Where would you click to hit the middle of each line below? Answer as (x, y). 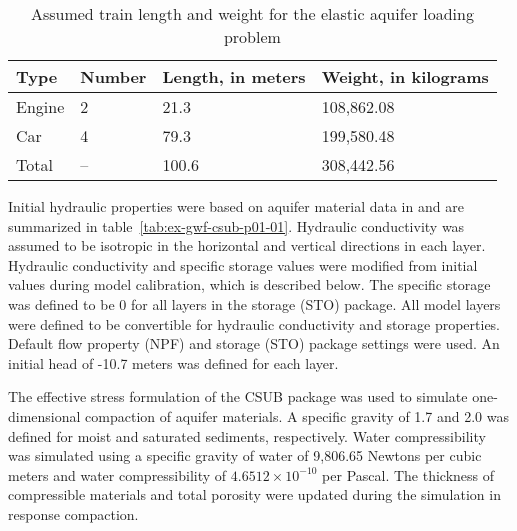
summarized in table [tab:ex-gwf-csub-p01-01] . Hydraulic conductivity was (236, 225)
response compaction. (73, 513)
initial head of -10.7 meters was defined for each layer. (173, 362)
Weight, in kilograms (405, 76)
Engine (40, 106)
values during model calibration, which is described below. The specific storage (249, 284)
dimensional (44, 415)
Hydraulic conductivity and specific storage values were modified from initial (243, 264)
